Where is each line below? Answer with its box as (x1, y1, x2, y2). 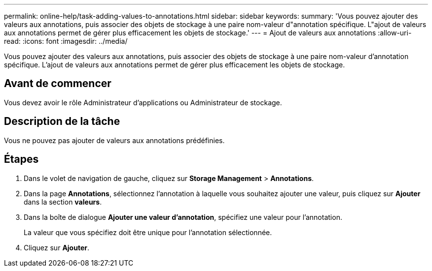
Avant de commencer (4, 77, 111, 90)
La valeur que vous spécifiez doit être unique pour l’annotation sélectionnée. (24, 228, 272, 237)
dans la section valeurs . (24, 197, 102, 206)
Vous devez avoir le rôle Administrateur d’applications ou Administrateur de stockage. (4, 98, 282, 107)
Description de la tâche (4, 115, 120, 128)
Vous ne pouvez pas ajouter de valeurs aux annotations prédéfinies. (4, 136, 225, 145)
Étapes (4, 153, 39, 166)
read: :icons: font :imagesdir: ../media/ (4, 37, 128, 45)
